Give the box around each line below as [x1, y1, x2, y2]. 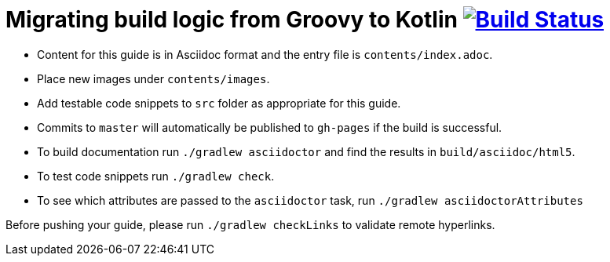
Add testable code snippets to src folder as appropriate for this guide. [37, 96, 401, 110]
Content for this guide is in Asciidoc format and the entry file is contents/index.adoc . [37, 47, 493, 61]
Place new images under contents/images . [37, 71, 270, 86]
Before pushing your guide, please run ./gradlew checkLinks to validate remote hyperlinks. [5, 217, 495, 231]
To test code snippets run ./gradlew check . [37, 169, 275, 183]
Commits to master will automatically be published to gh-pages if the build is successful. [37, 120, 502, 134]
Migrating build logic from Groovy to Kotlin [5, 6, 458, 33]
